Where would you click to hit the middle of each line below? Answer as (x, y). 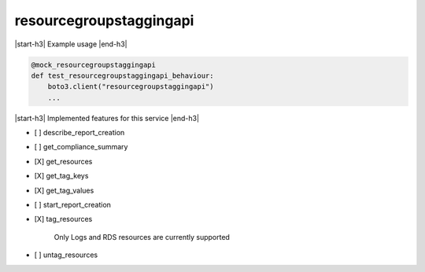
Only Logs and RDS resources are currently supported (142, 237)
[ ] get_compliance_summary (81, 147)
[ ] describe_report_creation (79, 133)
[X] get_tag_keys (61, 176)
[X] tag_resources (63, 219)
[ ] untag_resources (66, 255)
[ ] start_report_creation (73, 205)
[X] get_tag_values (64, 190)
